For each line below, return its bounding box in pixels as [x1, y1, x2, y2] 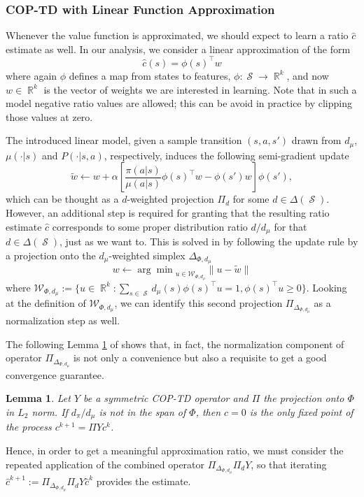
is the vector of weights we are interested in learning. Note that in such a [43, 82, 357, 96]
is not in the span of [99, 404, 186, 419]
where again [6, 68, 57, 82]
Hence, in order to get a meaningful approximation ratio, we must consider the [6, 443, 344, 457]
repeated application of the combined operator [6, 456, 205, 471]
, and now [286, 68, 329, 82]
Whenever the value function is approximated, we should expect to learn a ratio [6, 28, 349, 43]
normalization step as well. [6, 313, 120, 327]
